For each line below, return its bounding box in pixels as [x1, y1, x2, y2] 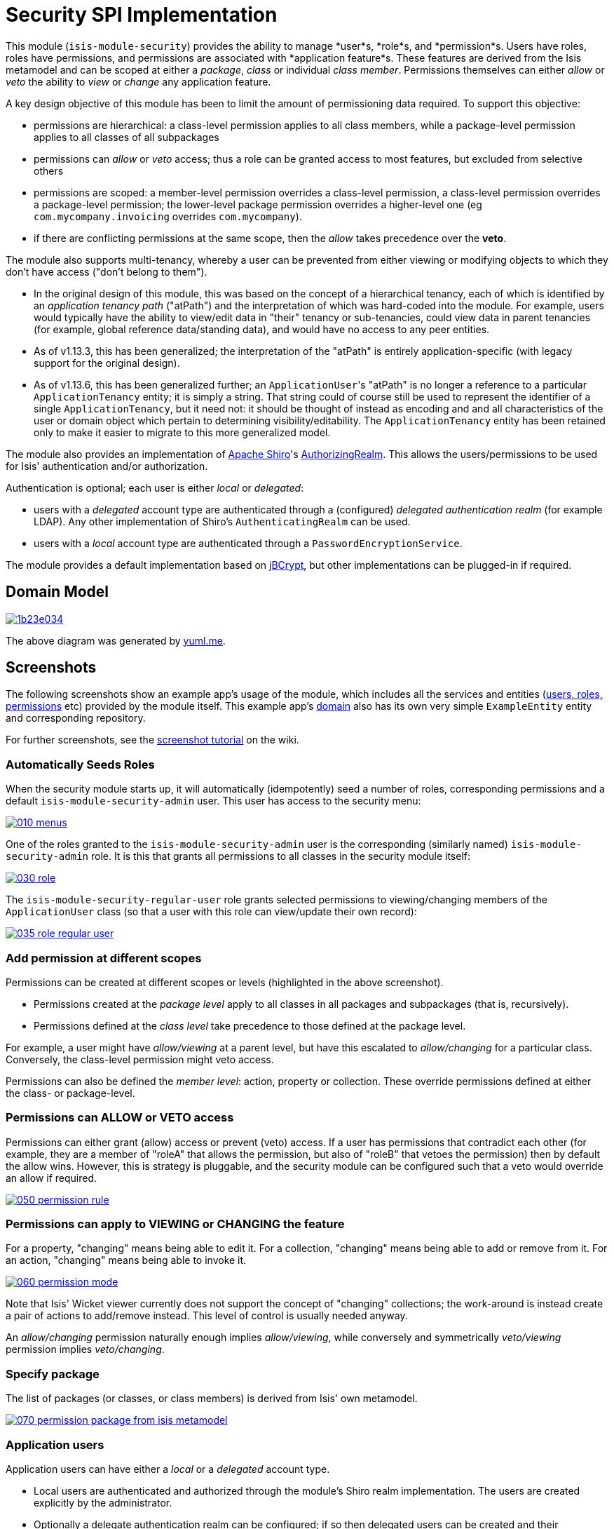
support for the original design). [34, 356, 180, 369]
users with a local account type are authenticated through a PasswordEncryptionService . [34, 537, 463, 549]
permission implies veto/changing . [6, 1343, 165, 1356]
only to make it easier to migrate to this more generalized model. [34, 426, 331, 438]
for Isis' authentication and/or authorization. [6, 459, 208, 472]
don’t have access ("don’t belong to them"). [6, 265, 207, 278]
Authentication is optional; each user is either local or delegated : [6, 481, 304, 494]
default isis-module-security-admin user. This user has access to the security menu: [6, 795, 421, 807]
